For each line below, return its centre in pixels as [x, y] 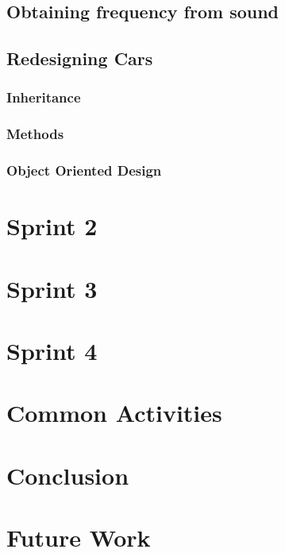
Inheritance [44, 97]
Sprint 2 [52, 226]
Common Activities [114, 413]
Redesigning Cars [80, 58]
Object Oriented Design [84, 170]
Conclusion [68, 475]
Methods [35, 134]
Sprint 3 [52, 288]
